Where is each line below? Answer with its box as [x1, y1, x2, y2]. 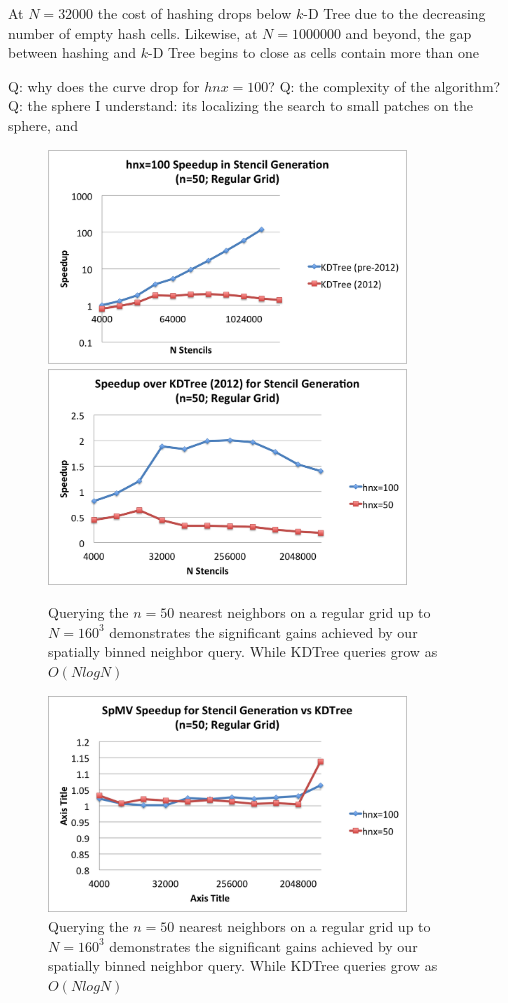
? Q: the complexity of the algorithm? [268, 75, 501, 96]
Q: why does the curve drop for [8, 75, 200, 96]
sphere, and [8, 114, 79, 135]
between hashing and [8, 42, 137, 63]
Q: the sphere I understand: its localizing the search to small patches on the [8, 95, 473, 116]
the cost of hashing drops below [97, 3, 292, 23]
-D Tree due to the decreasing [303, 3, 486, 23]
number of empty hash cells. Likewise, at [8, 22, 258, 43]
